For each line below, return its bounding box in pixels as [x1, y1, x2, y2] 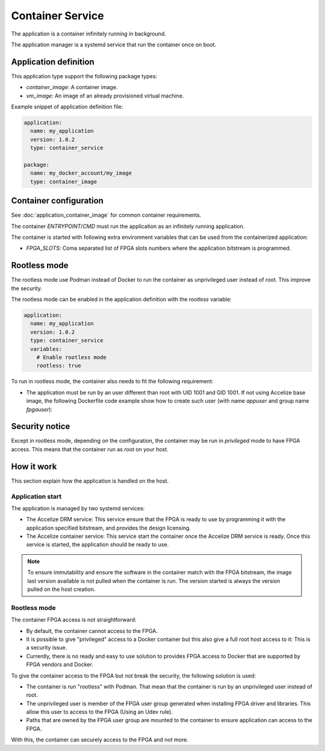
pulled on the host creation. [27, 586, 96, 593]
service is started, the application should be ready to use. [26, 541, 169, 548]
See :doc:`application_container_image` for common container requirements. [11, 211, 202, 219]
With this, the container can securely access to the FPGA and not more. [11, 736, 189, 743]
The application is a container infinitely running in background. [11, 30, 167, 37]
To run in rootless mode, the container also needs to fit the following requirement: [11, 378, 214, 385]
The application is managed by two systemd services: [11, 504, 145, 511]
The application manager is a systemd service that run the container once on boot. [11, 41, 217, 48]
